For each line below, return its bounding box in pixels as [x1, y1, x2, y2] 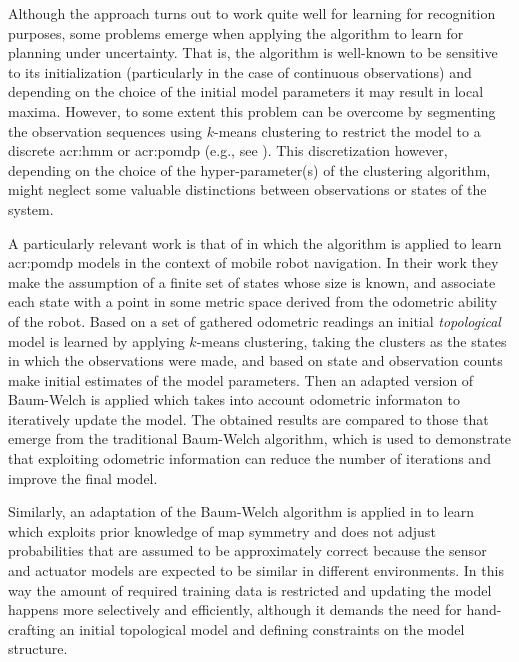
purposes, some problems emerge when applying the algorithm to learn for [8, 22, 464, 43]
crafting [8, 618, 56, 639]
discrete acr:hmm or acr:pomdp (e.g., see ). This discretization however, [8, 140, 448, 161]
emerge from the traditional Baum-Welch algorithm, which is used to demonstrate [8, 428, 512, 449]
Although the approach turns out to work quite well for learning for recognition [8, 3, 496, 23]
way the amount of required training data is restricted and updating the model [8, 579, 492, 600]
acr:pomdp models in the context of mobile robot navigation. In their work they [8, 252, 499, 273]
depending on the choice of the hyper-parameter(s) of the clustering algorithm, [8, 159, 491, 180]
